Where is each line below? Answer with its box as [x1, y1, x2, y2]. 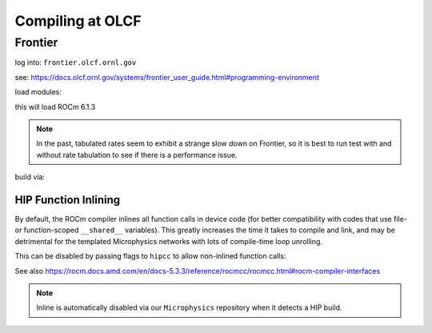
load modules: [14, 87, 62, 97]
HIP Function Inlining [14, 193, 121, 207]
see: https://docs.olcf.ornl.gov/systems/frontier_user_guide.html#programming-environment [14, 72, 320, 82]
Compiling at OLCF [14, 12, 142, 30]
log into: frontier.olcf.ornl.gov [14, 58, 137, 67]
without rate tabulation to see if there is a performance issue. [36, 150, 238, 159]
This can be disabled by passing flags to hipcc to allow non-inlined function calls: [14, 251, 286, 261]
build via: [14, 172, 46, 182]
